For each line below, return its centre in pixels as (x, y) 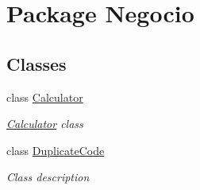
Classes (37, 63)
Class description (48, 177)
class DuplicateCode (56, 150)
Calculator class (45, 124)
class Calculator (45, 97)
